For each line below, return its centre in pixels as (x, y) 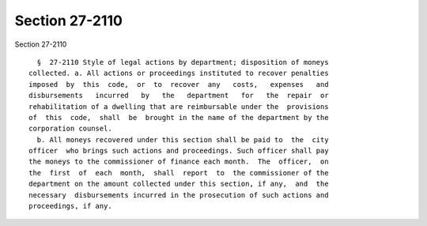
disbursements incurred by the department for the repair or (179, 96)
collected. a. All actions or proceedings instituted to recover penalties (179, 73)
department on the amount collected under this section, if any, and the (179, 184)
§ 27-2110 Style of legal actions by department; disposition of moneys (183, 62)
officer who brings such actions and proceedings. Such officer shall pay (179, 151)
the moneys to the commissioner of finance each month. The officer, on (179, 162)
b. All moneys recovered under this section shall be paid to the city (183, 139)
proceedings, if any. (70, 206)
